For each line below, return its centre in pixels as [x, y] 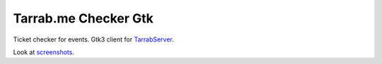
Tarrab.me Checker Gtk [83, 18]
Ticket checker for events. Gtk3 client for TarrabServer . [94, 39]
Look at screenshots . [44, 52]
